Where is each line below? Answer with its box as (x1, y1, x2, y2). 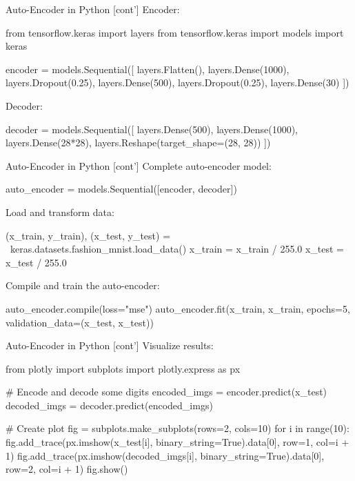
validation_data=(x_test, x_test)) (6, 315, 154, 329)
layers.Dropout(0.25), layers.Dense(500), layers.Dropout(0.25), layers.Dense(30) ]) (6, 75, 349, 90)
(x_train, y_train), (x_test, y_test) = (6, 228, 171, 242)
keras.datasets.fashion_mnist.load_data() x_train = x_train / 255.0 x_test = (10, 242, 345, 256)
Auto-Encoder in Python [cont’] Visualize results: (6, 338, 214, 353)
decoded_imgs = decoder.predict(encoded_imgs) (6, 397, 213, 412)
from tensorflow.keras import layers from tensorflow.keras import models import (6, 25, 344, 39)
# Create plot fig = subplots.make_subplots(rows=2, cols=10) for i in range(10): (6, 421, 349, 435)
